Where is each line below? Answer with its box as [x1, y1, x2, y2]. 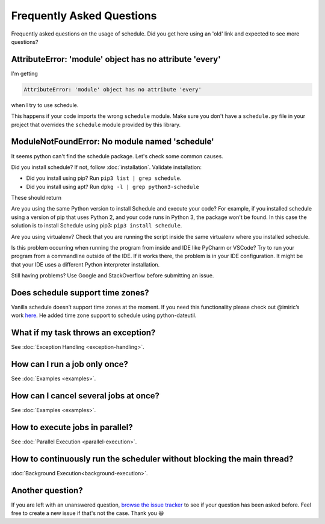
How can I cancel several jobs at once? [11, 391, 159, 401]
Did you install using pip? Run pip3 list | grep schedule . [26, 174, 182, 182]
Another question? [11, 485, 84, 496]
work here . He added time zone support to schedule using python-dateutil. [11, 312, 197, 319]
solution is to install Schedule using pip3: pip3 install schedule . [11, 222, 182, 229]
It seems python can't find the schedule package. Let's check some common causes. [11, 152, 224, 159]
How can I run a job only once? [11, 359, 129, 369]
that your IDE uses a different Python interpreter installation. [11, 260, 160, 268]
